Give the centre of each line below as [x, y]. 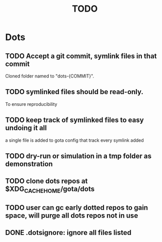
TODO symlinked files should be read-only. [74, 92]
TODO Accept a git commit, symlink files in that [81, 56]
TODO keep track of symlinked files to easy [74, 120]
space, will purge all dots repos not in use [72, 215]
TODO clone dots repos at [47, 181]
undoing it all [26, 128]
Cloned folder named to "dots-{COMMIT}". [50, 76]
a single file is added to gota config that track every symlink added [74, 140]
